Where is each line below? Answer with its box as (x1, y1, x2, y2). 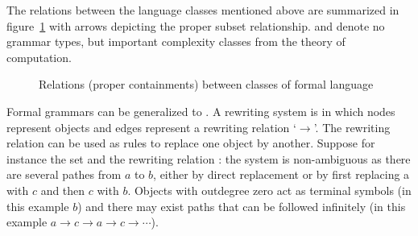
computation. (6, 48, 72, 65)
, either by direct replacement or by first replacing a (153, 166, 410, 183)
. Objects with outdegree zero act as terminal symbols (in (127, 181, 412, 198)
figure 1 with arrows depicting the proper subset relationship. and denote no (6, 17, 385, 34)
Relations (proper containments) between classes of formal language (39, 76, 374, 93)
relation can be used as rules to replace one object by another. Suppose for (6, 135, 375, 151)
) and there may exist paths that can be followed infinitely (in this (77, 197, 406, 214)
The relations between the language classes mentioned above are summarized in (6, 2, 399, 18)
